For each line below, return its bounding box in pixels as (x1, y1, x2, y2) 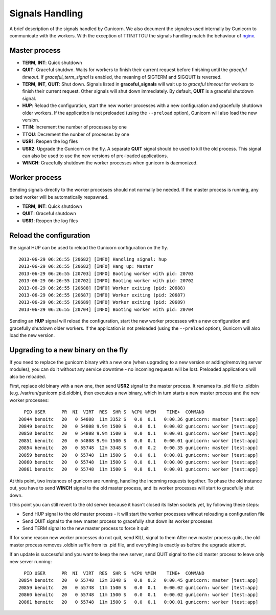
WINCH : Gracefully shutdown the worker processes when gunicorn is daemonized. (22, 160, 198, 166)
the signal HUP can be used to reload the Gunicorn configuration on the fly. (9, 244, 168, 250)
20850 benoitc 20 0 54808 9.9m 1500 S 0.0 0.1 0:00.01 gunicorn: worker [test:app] (18, 431, 259, 436)
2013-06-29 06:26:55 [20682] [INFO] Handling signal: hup (18, 257, 167, 262)
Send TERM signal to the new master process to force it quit (22, 525, 149, 532)
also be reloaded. (9, 373, 46, 379)
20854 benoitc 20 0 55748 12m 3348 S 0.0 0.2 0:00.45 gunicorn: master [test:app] (18, 578, 259, 583)
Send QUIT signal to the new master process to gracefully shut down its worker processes (22, 518, 213, 524)
